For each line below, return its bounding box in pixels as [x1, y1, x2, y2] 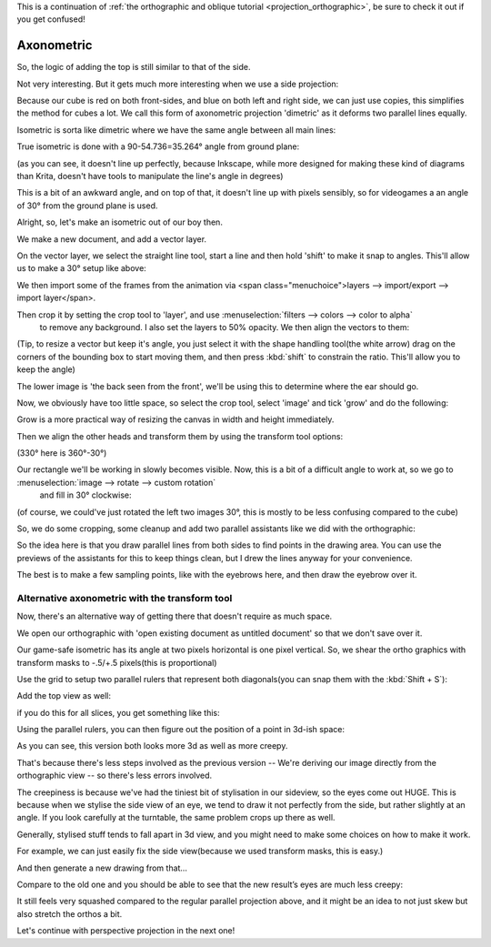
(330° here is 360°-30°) [16, 448, 107, 458]
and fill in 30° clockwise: [39, 489, 132, 500]
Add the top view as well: [16, 690, 111, 701]
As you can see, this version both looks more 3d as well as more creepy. [16, 740, 288, 751]
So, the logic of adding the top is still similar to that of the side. [16, 62, 251, 73]
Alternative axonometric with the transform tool [16, 591, 233, 604]
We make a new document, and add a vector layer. [16, 233, 207, 245]
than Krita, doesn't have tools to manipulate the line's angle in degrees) [16, 171, 284, 182]
